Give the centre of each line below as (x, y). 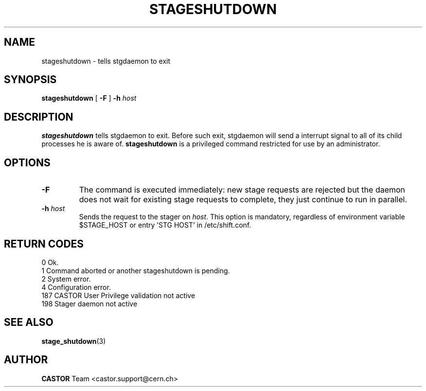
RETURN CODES (44, 244)
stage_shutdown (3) (74, 341)
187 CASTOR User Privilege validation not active (118, 295)
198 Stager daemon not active (89, 303)
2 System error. (66, 279)
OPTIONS (27, 162)
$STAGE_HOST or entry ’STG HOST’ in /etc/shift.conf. (165, 225)
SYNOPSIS (30, 80)
